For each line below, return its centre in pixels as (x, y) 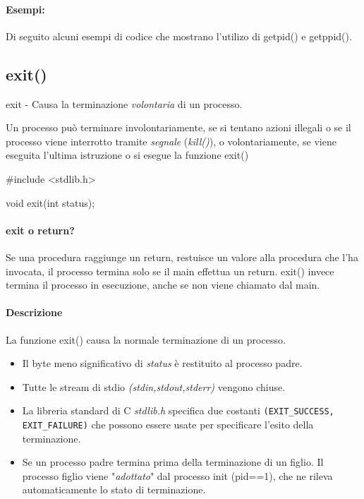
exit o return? (40, 230)
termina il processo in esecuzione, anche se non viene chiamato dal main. (163, 285)
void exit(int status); (50, 202)
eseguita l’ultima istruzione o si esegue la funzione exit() (127, 155)
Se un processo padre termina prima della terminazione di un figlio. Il (173, 462)
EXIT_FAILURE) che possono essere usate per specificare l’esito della (168, 424)
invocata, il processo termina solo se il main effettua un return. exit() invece (170, 271)
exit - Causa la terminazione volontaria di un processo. (124, 103)
